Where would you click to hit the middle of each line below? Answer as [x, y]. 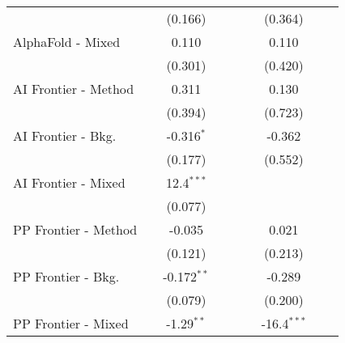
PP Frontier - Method [75, 229]
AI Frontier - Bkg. [65, 136]
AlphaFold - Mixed [67, 42]
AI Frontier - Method [74, 89]
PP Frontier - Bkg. [66, 276]
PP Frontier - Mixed [71, 323]
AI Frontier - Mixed [69, 182]
